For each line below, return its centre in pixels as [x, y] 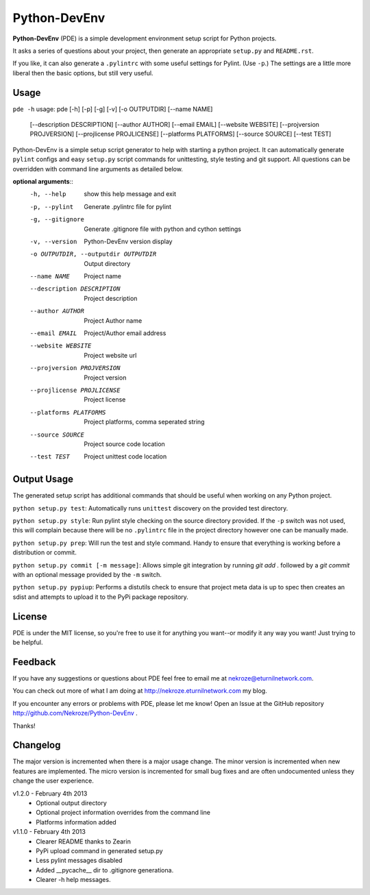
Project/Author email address [125, 333]
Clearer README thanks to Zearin [84, 841]
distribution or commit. [45, 552]
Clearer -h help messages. [73, 880]
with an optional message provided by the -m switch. [87, 574]
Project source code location [125, 444]
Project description [111, 298]
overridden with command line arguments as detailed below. [98, 169]
